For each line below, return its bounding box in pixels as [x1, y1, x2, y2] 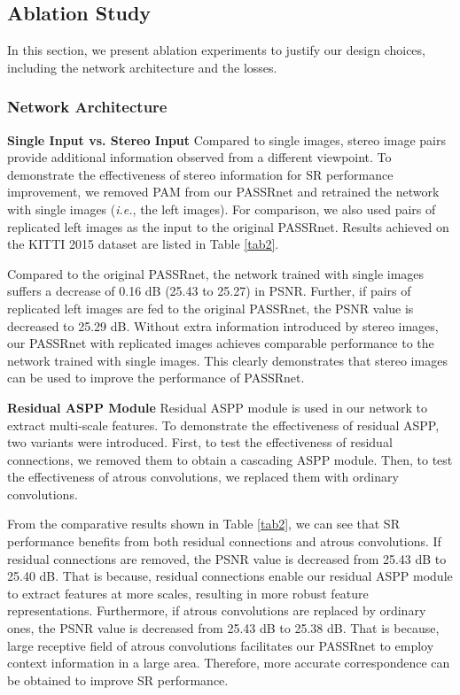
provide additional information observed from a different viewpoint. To [7, 148, 392, 166]
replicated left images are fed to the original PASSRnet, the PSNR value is [7, 298, 414, 317]
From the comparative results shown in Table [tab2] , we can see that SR [7, 514, 400, 533]
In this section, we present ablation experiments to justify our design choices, [7, 41, 425, 59]
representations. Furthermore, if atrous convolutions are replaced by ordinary [7, 601, 426, 620]
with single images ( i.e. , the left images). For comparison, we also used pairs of [7, 199, 436, 218]
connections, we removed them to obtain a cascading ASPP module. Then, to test [7, 450, 453, 468]
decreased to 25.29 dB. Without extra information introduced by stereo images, [7, 316, 439, 335]
